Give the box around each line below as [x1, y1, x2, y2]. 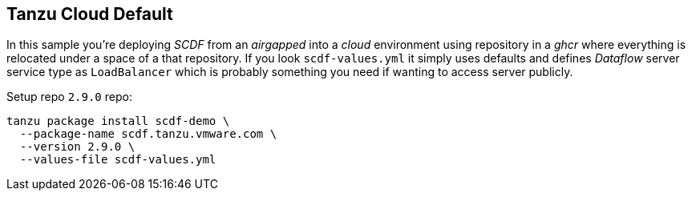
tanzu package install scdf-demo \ [6, 115, 230, 128]
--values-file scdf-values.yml [19, 153, 217, 167]
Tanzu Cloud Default [6, 4, 173, 24]
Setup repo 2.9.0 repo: [6, 90, 132, 104]
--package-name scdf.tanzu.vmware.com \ [19, 127, 277, 141]
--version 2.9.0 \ [19, 140, 136, 154]
